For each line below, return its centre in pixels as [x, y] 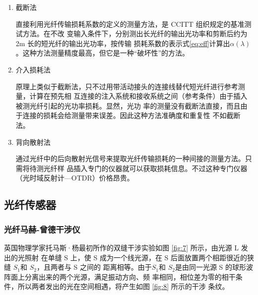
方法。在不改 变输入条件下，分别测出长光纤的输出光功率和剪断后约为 [135, 33]
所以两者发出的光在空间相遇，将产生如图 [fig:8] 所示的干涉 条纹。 [123, 286]
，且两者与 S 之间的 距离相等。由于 [94, 267]
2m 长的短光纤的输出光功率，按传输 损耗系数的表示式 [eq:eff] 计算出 [123, 43]
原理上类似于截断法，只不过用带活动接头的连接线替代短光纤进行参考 [127, 86]
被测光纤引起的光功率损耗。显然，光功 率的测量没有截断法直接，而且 [128, 105]
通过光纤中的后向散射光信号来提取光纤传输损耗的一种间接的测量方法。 [130, 158]
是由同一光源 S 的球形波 [214, 267]
